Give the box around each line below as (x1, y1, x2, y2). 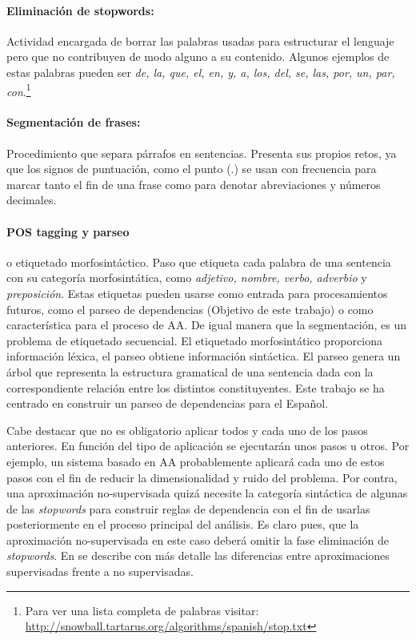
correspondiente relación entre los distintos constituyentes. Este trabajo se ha (6, 379, 385, 396)
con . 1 (6, 80, 31, 99)
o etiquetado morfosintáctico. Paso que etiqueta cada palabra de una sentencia (6, 253, 391, 270)
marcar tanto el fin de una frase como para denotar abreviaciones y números (6, 175, 381, 192)
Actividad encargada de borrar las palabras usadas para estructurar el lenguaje (6, 32, 394, 49)
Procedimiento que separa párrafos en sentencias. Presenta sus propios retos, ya (6, 144, 397, 161)
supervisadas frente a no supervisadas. (6, 563, 194, 580)
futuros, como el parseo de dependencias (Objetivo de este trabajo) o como (6, 300, 374, 317)
